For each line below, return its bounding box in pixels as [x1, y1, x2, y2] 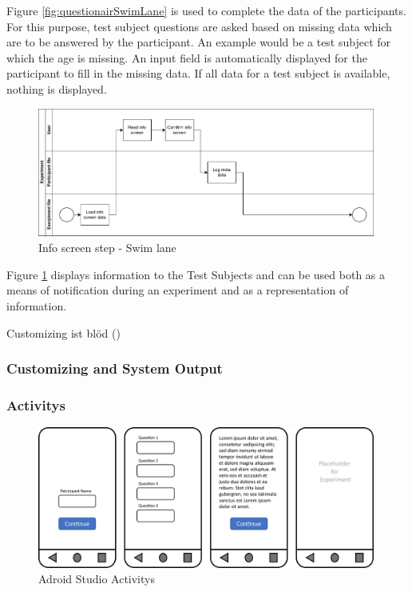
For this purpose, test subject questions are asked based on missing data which [6, 18, 392, 34]
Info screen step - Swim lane [38, 239, 176, 256]
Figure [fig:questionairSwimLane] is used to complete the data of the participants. [6, 2, 406, 18]
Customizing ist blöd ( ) [6, 324, 121, 341]
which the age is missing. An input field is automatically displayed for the [6, 49, 367, 66]
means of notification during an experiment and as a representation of [6, 282, 349, 298]
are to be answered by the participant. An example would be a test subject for [6, 34, 391, 50]
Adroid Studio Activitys [38, 570, 155, 587]
